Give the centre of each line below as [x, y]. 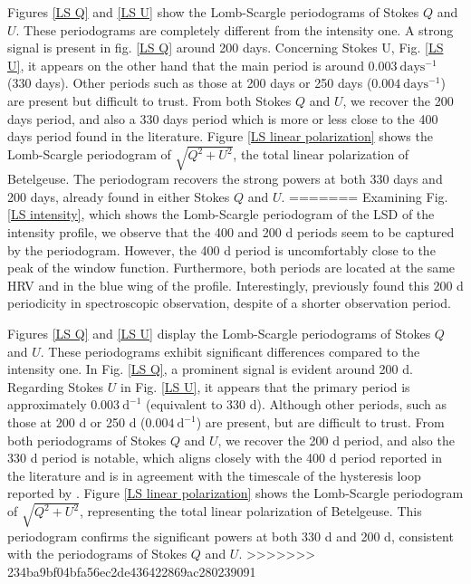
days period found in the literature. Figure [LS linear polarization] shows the [220, 136]
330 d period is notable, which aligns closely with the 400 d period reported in [225, 458]
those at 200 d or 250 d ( [77, 422]
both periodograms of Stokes [87, 440]
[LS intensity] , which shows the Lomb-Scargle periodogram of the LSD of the [221, 214]
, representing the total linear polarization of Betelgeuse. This [250, 511]
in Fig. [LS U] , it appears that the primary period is [265, 386]
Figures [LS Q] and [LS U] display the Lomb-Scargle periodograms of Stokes [219, 334]
